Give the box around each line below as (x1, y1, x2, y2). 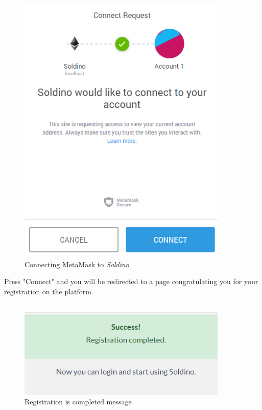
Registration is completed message (25, 396, 132, 407)
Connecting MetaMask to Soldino (25, 258, 130, 269)
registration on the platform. (4, 286, 93, 296)
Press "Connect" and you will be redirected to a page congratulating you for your (4, 276, 258, 287)
